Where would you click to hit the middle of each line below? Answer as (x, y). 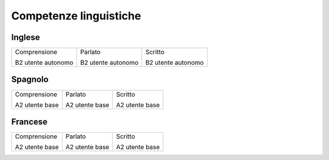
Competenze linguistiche (76, 16)
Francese (30, 122)
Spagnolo (30, 80)
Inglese (26, 37)
